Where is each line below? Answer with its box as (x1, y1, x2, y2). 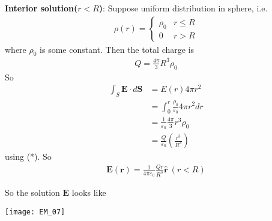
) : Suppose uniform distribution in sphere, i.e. (98, 2, 268, 14)
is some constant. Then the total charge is (40, 43, 195, 55)
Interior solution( (5, 2, 78, 14)
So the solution (5, 186, 60, 199)
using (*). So (5, 150, 52, 163)
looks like (71, 186, 106, 199)
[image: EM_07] (5, 207, 65, 216)
